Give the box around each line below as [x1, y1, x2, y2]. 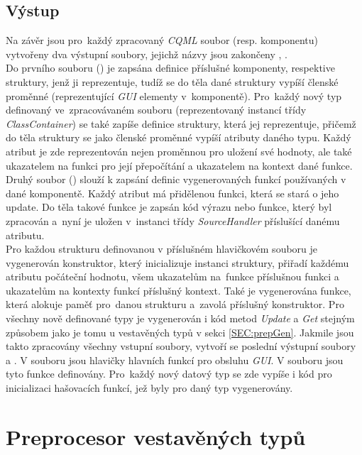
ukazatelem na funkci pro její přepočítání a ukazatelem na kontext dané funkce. [6, 158, 353, 172]
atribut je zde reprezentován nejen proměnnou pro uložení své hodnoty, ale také [6, 143, 352, 158]
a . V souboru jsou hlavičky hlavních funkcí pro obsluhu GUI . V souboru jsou [6, 352, 344, 367]
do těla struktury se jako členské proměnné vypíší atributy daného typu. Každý [6, 130, 351, 145]
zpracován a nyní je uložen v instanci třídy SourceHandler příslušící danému [6, 213, 340, 228]
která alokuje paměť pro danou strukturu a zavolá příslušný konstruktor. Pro [6, 297, 344, 312]
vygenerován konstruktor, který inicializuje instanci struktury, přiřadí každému [6, 255, 349, 270]
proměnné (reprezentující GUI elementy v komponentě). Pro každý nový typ [6, 88, 342, 103]
